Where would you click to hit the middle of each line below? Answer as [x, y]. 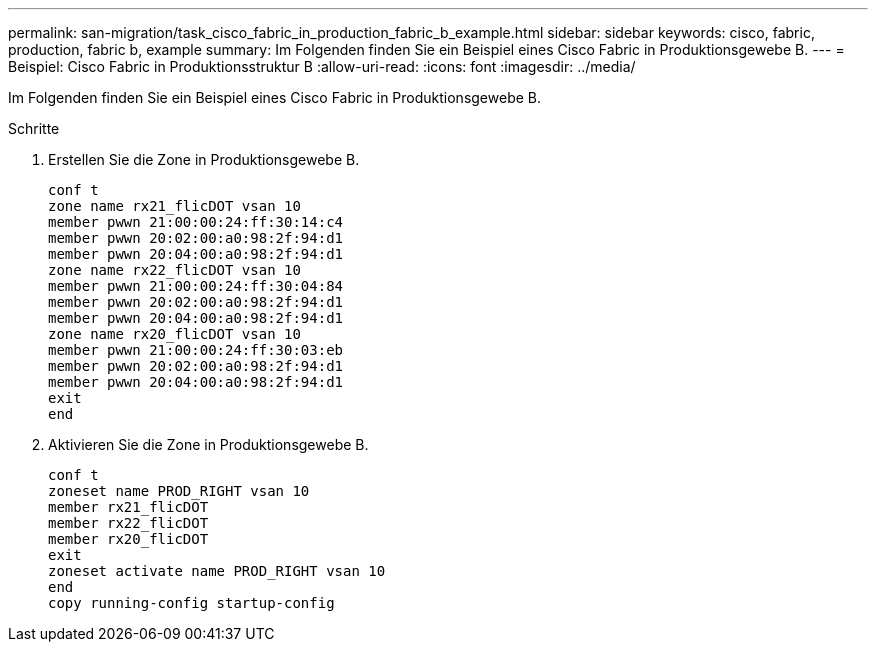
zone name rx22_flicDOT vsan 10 [174, 270]
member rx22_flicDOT [128, 523]
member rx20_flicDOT [128, 539]
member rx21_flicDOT [128, 507]
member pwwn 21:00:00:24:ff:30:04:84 [196, 286]
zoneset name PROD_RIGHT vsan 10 [179, 491]
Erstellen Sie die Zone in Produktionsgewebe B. [204, 159]
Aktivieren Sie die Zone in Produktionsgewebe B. [208, 444]
